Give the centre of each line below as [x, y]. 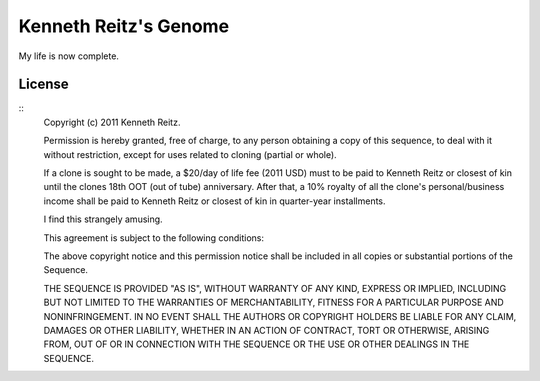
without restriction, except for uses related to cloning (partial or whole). [190, 154]
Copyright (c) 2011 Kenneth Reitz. [112, 122]
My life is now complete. [69, 56]
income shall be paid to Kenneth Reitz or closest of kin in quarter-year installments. [214, 201]
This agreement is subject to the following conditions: [154, 237]
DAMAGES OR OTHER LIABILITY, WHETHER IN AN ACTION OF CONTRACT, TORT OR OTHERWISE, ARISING [266, 330]
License [43, 84]
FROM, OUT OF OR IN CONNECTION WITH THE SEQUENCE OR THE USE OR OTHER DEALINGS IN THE [256, 344]
